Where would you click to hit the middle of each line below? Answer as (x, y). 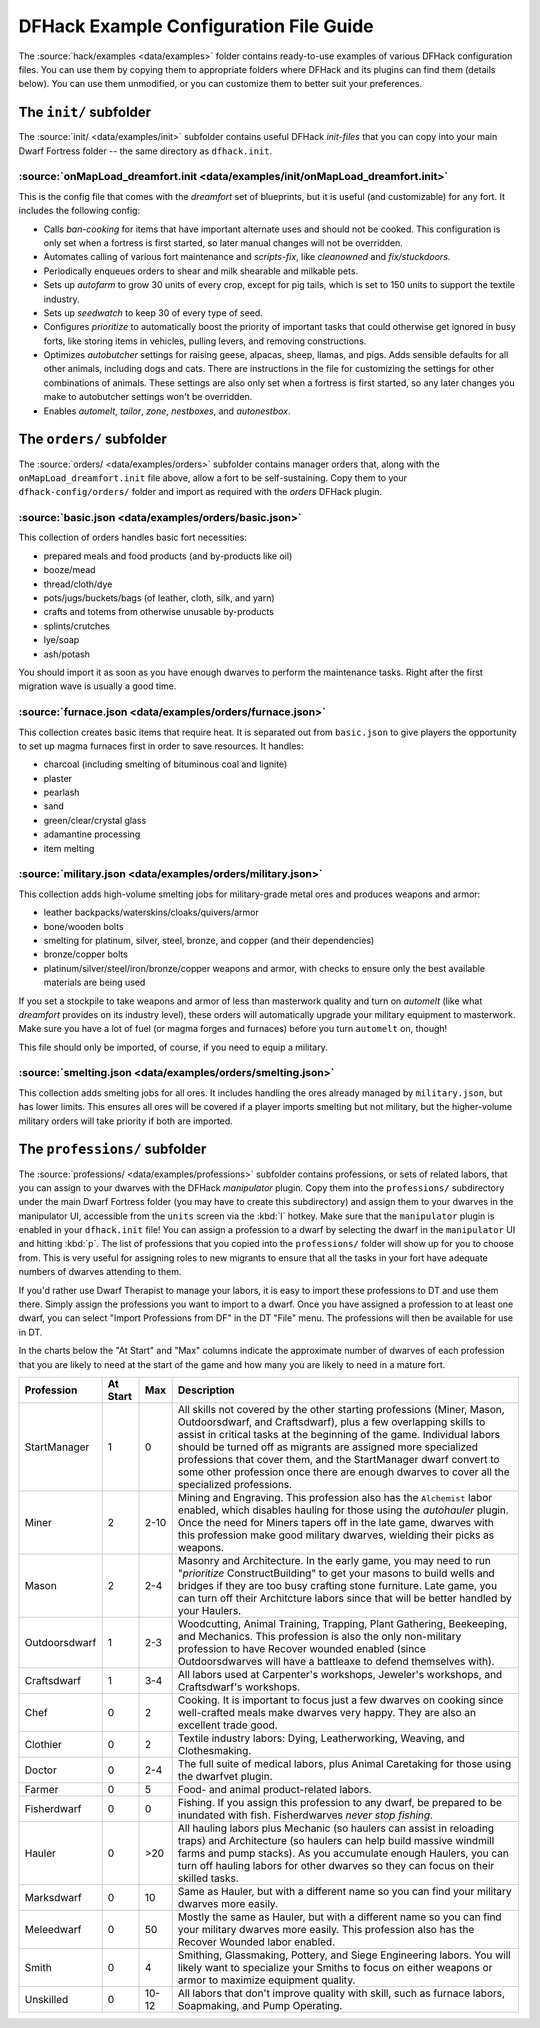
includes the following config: (79, 211)
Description (206, 1390)
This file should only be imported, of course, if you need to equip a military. (173, 1047)
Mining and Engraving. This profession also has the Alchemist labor (335, 1497)
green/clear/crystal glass (95, 820)
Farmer (41, 1789)
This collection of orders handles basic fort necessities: (132, 537)
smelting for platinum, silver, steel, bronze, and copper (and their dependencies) (209, 940)
